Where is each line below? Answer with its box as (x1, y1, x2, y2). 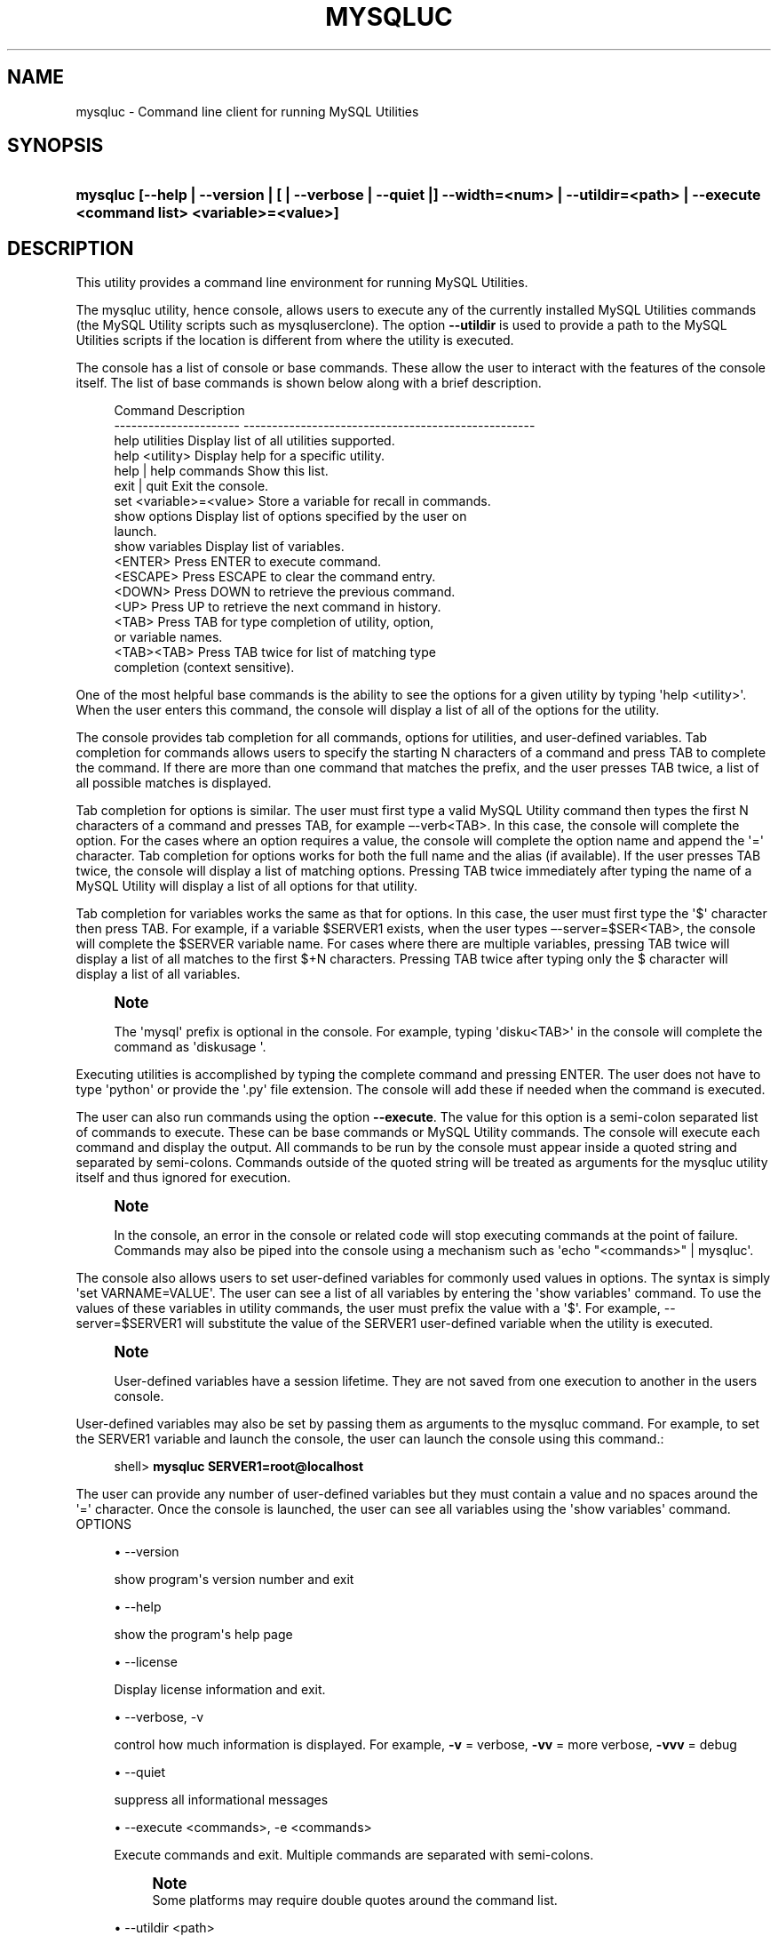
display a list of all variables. (75, 966, 241, 982)
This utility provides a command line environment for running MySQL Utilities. (75, 275, 528, 291)
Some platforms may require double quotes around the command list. (152, 1892, 558, 1908)
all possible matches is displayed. (75, 775, 272, 791)
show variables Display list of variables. (114, 539, 345, 555)
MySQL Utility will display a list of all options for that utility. (75, 878, 417, 894)
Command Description (114, 403, 245, 419)
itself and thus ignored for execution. (75, 1170, 291, 1186)
